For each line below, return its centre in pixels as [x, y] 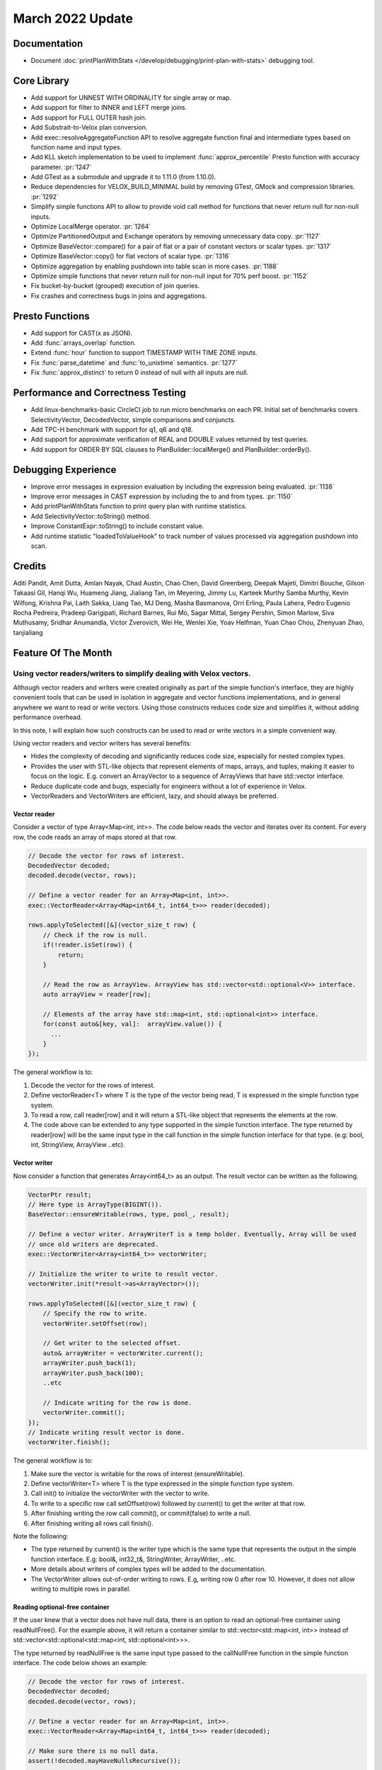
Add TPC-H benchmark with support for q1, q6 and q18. [112, 429]
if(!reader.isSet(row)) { [88, 945]
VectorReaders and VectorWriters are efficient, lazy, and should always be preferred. [155, 796]
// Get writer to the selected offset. [112, 1343]
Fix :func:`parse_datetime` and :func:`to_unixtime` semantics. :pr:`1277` [134, 362]
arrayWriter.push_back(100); [93, 1373]
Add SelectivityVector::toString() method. [91, 516]
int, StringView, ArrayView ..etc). [78, 1145]
